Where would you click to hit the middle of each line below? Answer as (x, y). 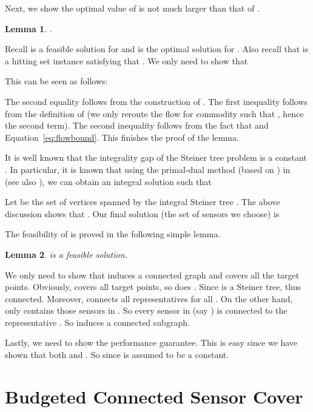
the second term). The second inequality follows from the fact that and (137, 125)
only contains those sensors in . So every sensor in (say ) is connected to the (146, 310)
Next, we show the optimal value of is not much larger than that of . (132, 8)
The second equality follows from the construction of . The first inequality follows (156, 101)
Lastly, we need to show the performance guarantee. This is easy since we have (151, 343)
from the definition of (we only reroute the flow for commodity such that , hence (154, 113)
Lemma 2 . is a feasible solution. (66, 254)
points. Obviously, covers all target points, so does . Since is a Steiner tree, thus (153, 287)
